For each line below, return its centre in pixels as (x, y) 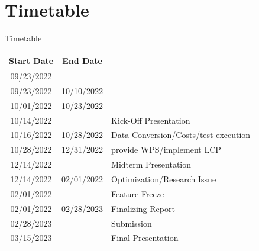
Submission (132, 223)
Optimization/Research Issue (164, 178)
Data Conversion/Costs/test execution (181, 135)
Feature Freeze (138, 193)
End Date (82, 61)
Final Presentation (145, 238)
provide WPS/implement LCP (166, 149)
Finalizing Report (143, 208)
